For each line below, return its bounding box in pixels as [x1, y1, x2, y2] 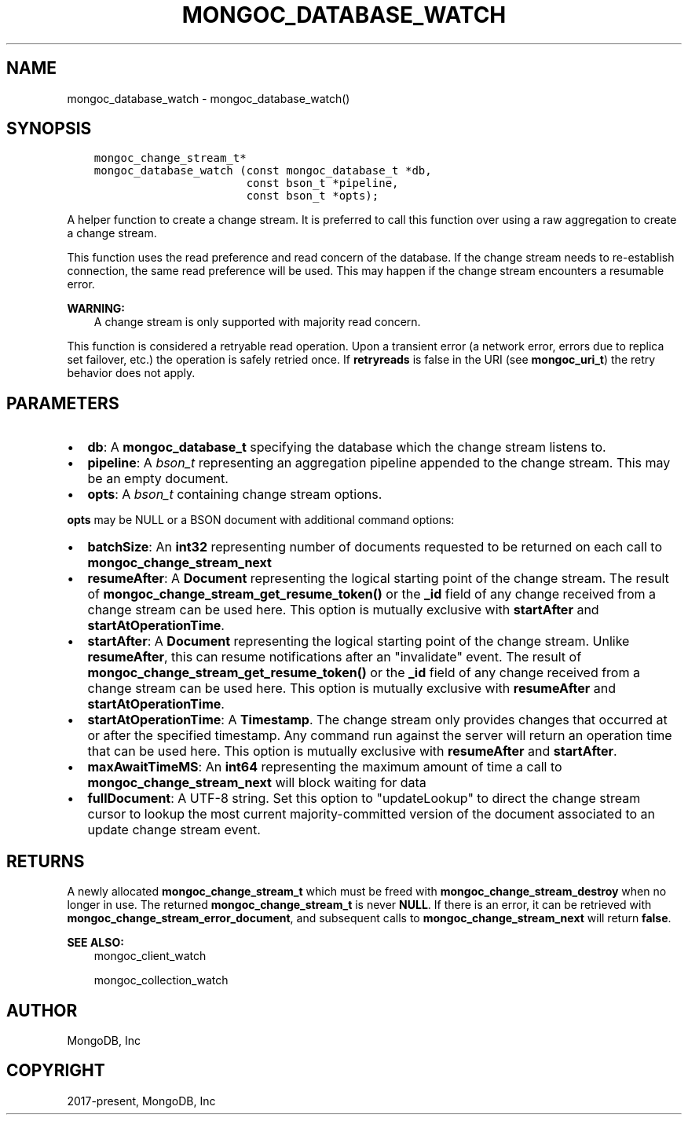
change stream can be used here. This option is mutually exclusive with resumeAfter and [87, 680, 616, 697]
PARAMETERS [6, 393, 119, 413]
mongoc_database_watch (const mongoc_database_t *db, [93, 164, 432, 178]
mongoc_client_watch [93, 949, 207, 963]
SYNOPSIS [6, 119, 92, 139]
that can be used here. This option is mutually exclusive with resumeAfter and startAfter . [87, 743, 617, 760]
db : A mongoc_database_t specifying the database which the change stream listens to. [87, 439, 606, 456]
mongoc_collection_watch [93, 973, 229, 987]
